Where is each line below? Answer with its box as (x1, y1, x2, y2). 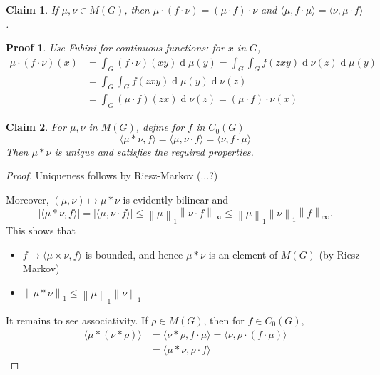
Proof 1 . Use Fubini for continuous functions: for (6, 40, 225, 55)
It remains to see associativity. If (6, 312, 148, 327)
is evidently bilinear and (123, 192, 229, 207)
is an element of (208, 246, 278, 261)
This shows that (6, 223, 76, 238)
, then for (203, 312, 245, 327)
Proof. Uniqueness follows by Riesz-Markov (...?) (6, 168, 218, 183)
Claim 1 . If (6, 2, 58, 16)
